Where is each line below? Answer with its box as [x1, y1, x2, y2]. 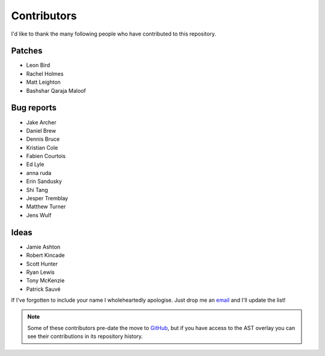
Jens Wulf [26, 211, 52, 218]
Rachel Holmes [26, 70, 64, 77]
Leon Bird [26, 62, 51, 69]
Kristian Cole [26, 144, 58, 151]
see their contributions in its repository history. [27, 332, 143, 340]
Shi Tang [26, 186, 48, 193]
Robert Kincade [26, 252, 65, 259]
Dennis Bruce [26, 136, 60, 143]
